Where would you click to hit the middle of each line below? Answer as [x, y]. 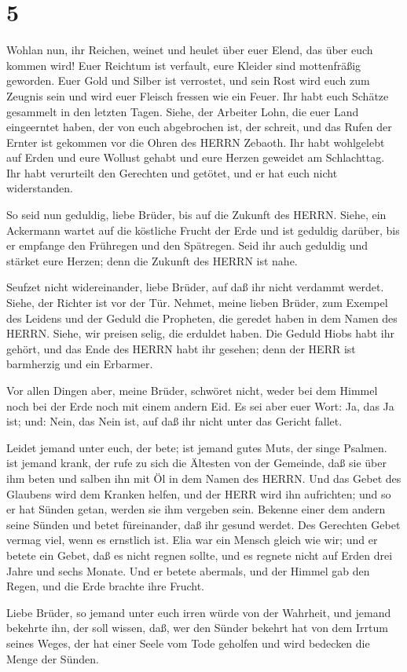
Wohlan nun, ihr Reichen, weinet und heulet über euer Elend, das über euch [190, 50]
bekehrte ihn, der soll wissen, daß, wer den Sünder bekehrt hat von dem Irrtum [197, 628]
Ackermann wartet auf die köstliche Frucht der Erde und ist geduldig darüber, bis [203, 230]
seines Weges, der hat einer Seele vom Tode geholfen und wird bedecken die [188, 643]
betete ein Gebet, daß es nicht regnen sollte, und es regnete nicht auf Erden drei [200, 555]
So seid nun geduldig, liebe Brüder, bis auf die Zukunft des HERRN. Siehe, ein [196, 215]
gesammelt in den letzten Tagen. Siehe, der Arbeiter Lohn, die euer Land [183, 111]
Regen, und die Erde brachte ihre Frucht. [105, 586]
